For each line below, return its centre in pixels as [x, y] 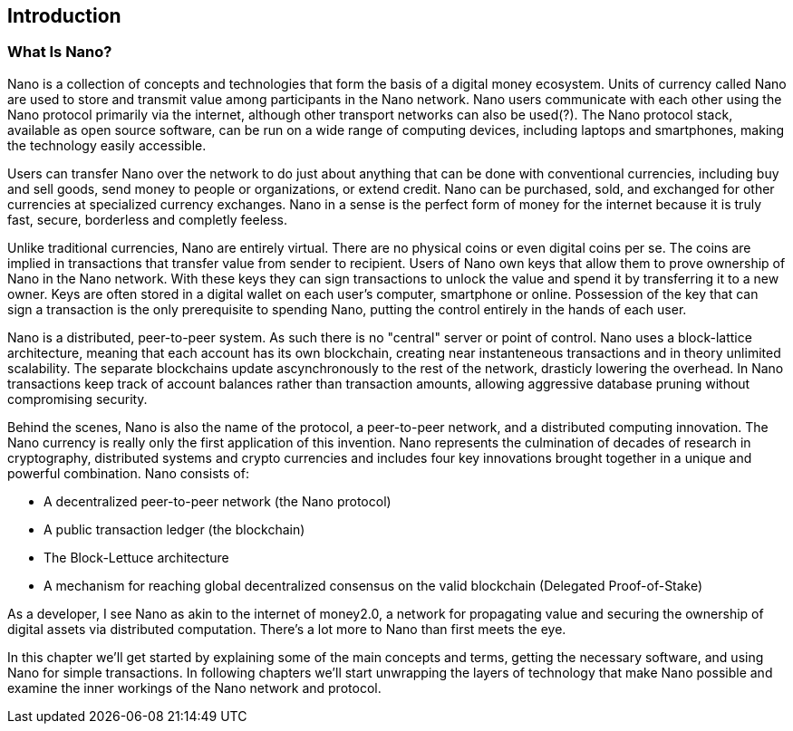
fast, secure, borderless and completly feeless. [147, 219]
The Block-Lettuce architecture [136, 557]
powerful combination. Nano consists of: [128, 473]
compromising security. [77, 399]
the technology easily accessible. [107, 145]
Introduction [64, 16]
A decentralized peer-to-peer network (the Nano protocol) [218, 501]
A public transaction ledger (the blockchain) [174, 529]
